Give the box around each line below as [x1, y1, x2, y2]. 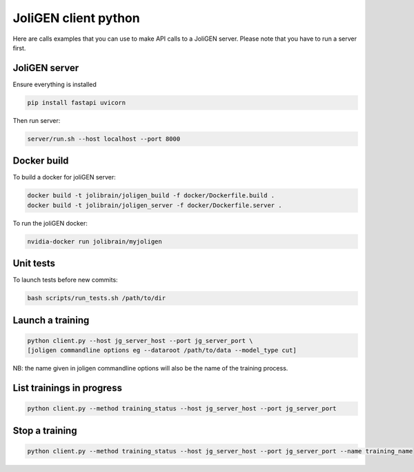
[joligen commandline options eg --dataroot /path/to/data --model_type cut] [27, 346, 297, 355]
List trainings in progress [12, 382, 122, 393]
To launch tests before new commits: [12, 276, 118, 284]
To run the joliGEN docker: [12, 219, 88, 227]
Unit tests [12, 257, 55, 269]
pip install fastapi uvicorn [27, 99, 126, 106]
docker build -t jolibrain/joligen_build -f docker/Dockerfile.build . [27, 192, 275, 199]
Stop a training [12, 424, 77, 436]
